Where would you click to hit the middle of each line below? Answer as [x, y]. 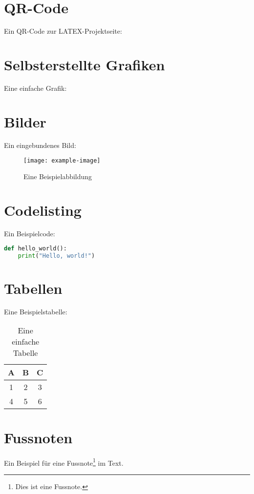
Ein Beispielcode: [30, 233]
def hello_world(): [35, 249]
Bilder [25, 121]
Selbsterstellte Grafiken [85, 64]
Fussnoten [38, 437]
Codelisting [43, 210]
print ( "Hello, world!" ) [56, 256]
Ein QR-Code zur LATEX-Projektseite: [63, 31]
